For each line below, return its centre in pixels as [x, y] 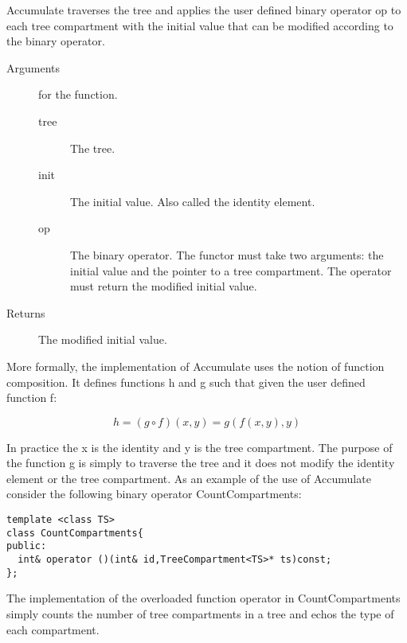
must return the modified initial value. [164, 286]
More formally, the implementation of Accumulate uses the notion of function [196, 366]
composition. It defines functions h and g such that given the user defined [186, 382]
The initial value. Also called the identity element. [193, 201]
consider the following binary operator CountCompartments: [154, 494]
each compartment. [53, 629]
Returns [26, 312]
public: [27, 546]
